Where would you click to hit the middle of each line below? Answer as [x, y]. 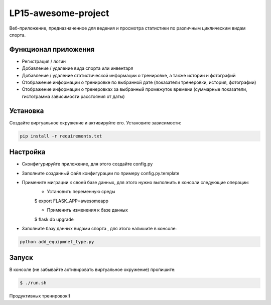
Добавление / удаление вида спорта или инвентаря [78, 68]
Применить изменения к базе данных [87, 210]
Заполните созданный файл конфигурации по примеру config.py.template [101, 173]
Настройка [27, 152]
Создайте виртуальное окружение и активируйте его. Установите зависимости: [95, 122]
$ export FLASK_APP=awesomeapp [72, 201]
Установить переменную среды [81, 192]
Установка [27, 111]
